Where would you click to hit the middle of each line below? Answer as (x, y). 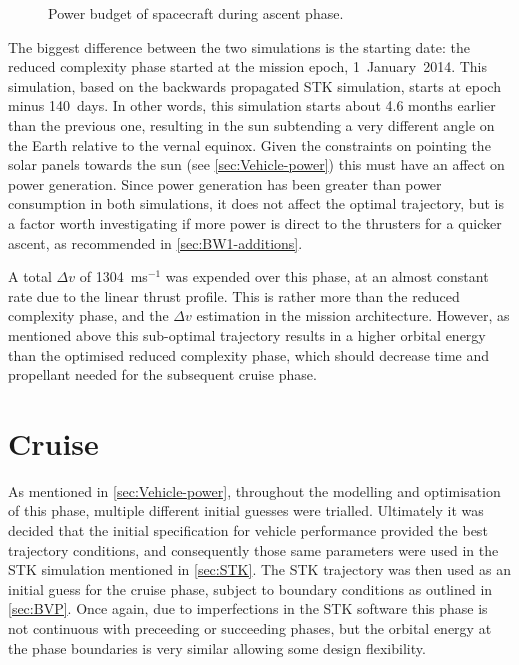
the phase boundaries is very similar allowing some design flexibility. (217, 647)
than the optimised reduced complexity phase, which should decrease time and (249, 354)
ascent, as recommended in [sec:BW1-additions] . (155, 242)
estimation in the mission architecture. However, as (353, 315)
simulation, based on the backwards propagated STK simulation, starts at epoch (254, 85)
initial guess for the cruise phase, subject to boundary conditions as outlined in (250, 588)
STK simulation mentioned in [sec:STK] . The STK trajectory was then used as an (259, 569)
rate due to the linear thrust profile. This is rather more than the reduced (234, 295)
